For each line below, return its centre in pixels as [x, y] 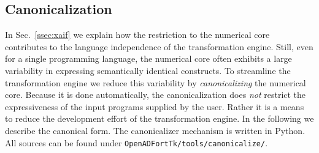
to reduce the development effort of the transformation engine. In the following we [159, 118]
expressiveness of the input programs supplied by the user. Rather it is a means [155, 106]
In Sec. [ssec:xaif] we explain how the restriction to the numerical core [137, 35]
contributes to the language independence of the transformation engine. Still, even [159, 46]
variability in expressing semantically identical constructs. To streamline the [148, 70]
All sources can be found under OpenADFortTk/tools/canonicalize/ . [136, 142]
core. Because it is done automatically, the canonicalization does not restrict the [156, 95]
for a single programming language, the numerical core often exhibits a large [148, 58]
